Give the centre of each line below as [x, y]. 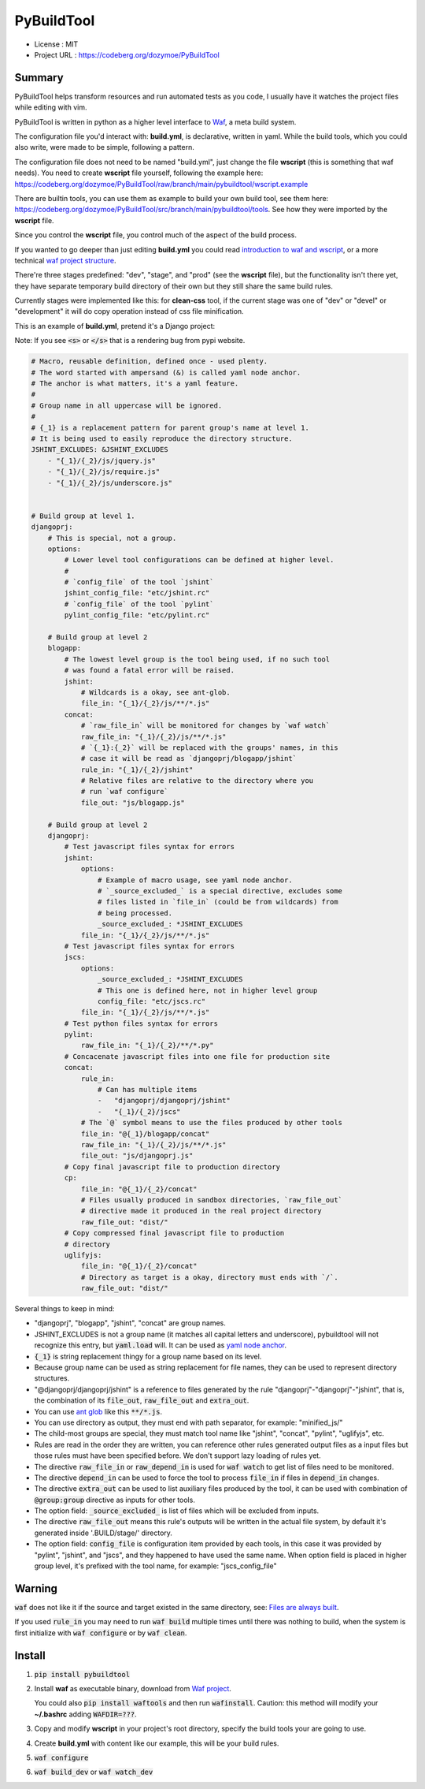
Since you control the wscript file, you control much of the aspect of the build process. [155, 235]
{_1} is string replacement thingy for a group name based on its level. [148, 1356]
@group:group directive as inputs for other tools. [115, 1500]
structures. [52, 1378]
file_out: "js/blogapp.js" [133, 803]
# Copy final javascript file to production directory [172, 1167]
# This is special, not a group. [112, 538]
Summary [39, 78]
